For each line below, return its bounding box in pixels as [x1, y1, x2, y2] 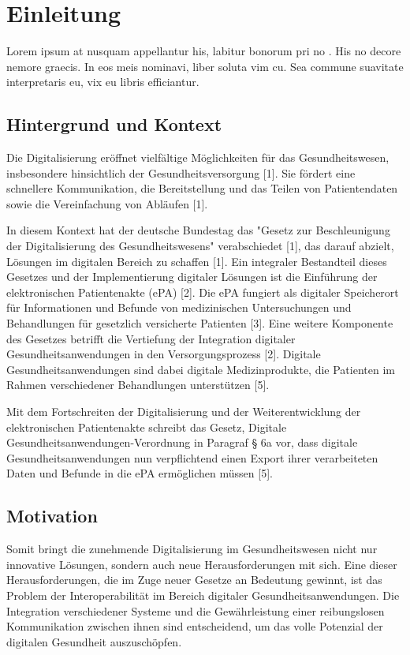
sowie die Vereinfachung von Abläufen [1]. [6, 195, 208, 211]
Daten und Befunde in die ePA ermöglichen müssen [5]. [6, 465, 273, 481]
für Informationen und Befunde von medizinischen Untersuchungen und [6, 299, 352, 316]
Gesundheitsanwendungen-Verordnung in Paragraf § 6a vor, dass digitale [6, 434, 358, 451]
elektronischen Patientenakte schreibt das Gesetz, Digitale [6, 418, 287, 435]
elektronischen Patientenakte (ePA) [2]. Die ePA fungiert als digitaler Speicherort [6, 283, 399, 300]
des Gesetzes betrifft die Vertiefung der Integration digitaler [6, 330, 296, 346]
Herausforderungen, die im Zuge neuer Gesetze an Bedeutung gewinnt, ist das [6, 571, 382, 588]
